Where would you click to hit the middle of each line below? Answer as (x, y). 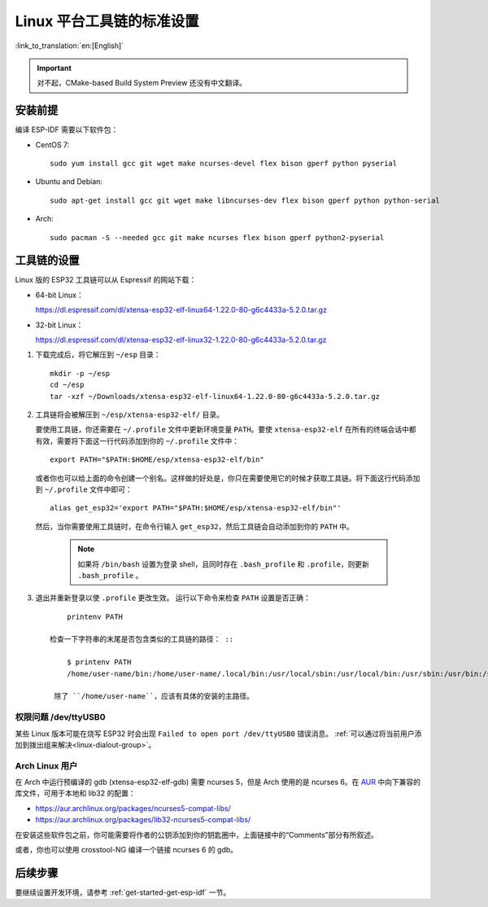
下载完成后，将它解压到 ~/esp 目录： (98, 355)
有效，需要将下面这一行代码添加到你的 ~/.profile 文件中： (137, 440)
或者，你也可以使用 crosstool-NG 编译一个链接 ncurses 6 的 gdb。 (126, 850)
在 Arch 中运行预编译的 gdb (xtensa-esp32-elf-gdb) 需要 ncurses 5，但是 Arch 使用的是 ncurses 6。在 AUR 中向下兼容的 (218, 782)
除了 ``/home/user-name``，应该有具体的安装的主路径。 (154, 697)
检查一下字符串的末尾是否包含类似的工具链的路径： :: (142, 640)
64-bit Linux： (60, 295)
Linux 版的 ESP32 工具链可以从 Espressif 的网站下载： (106, 280)
